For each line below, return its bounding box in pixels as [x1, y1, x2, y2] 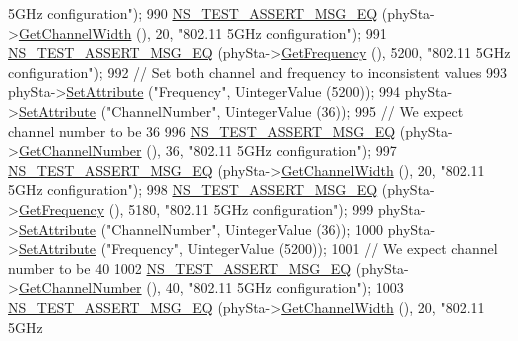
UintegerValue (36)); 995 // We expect [225, 100, 464, 121]
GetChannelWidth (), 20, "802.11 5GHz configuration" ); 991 [18, 22, 387, 43]
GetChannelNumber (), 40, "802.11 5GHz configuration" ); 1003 [18, 277, 404, 298]
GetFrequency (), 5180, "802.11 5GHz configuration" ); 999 [18, 198, 374, 219]
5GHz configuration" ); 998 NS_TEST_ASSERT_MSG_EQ [8, 179, 378, 200]
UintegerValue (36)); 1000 [225, 218, 384, 239]
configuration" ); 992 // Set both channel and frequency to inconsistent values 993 [8, 61, 508, 82]
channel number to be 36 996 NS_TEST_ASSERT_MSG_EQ [8, 120, 396, 141]
